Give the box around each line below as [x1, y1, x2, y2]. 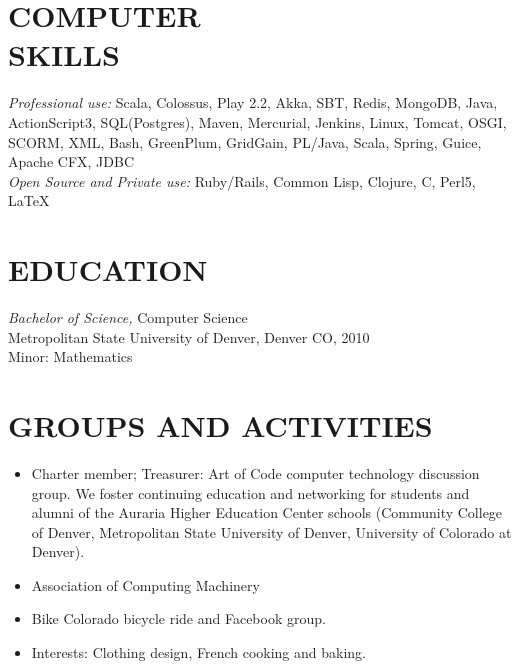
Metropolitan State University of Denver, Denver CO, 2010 [8, 326, 370, 347]
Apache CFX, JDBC [8, 151, 134, 172]
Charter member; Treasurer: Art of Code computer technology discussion [31, 462, 480, 483]
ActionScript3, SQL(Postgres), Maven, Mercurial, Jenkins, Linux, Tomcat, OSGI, [8, 111, 507, 132]
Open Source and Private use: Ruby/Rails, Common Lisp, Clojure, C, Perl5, [8, 170, 476, 191]
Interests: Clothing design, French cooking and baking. [31, 642, 367, 663]
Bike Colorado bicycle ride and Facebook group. [31, 608, 326, 629]
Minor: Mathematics [8, 346, 133, 367]
